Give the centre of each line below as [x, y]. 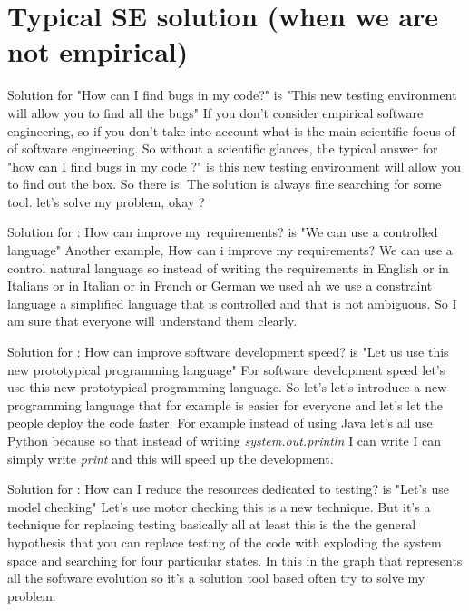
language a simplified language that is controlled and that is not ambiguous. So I [232, 303]
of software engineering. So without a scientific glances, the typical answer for [223, 148]
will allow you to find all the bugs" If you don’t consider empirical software [215, 112]
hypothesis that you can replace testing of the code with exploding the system [225, 542]
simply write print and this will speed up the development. [171, 458]
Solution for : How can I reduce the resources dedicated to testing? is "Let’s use [229, 489]
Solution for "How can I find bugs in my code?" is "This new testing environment [232, 95]
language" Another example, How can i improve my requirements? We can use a [230, 250]
